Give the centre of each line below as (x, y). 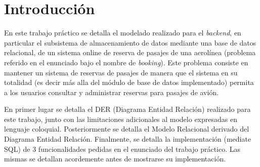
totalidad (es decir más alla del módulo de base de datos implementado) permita (129, 82)
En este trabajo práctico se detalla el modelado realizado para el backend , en (123, 33)
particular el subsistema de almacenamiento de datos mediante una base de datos (130, 42)
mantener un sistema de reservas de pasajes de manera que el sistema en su (121, 72)
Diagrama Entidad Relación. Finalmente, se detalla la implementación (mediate (128, 139)
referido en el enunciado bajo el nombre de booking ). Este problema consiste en (126, 62)
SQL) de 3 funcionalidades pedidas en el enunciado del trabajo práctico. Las (122, 149)
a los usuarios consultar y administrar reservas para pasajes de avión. (112, 92)
